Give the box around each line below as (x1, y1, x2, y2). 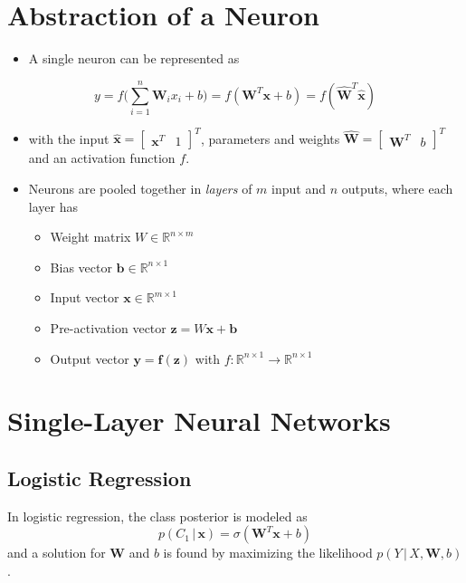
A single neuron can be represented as (28, 49, 240, 68)
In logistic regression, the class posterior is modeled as (7, 506, 308, 525)
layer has (28, 196, 78, 215)
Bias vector (50, 257, 112, 276)
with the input (28, 129, 109, 148)
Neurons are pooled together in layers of (28, 178, 252, 197)
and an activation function (28, 148, 176, 167)
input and (271, 178, 326, 197)
